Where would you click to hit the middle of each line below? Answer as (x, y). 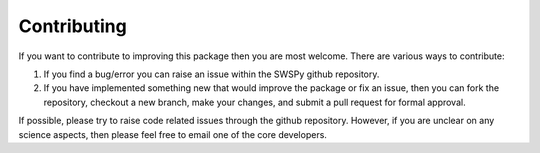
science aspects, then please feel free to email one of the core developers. (172, 134)
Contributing (72, 26)
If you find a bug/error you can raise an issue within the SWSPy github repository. (211, 74)
